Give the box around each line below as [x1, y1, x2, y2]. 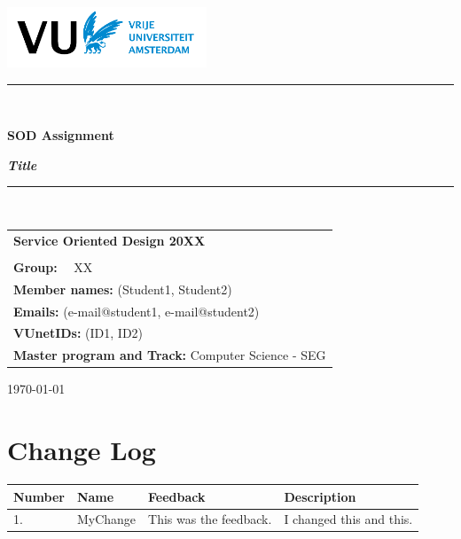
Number [13, 487, 65, 505]
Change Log [7, 432, 156, 468]
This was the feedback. [148, 510, 272, 528]
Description [284, 487, 356, 505]
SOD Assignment [7, 126, 114, 145]
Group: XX [13, 257, 93, 276]
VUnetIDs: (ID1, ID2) [13, 324, 144, 342]
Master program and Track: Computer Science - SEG [13, 346, 326, 364]
